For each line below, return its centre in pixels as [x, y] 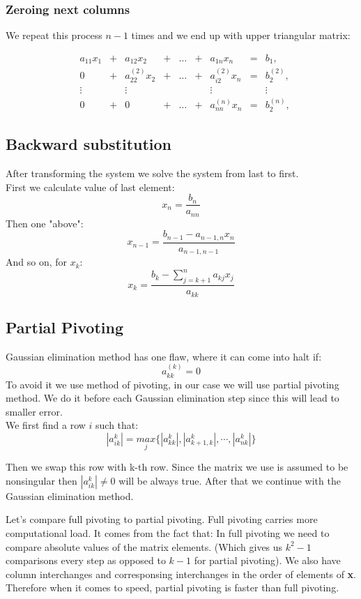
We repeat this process [54, 35]
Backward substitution [89, 144]
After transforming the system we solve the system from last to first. [152, 173]
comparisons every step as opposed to [86, 560]
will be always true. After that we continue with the [230, 480]
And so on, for [37, 262]
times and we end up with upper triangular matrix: [241, 35]
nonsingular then [41, 480]
